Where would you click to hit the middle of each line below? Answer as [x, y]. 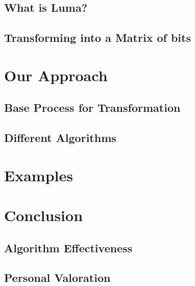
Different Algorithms [60, 138]
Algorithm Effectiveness [68, 247]
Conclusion [44, 215]
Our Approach [56, 75]
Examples [39, 175]
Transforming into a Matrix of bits [97, 38]
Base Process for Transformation [92, 108]
